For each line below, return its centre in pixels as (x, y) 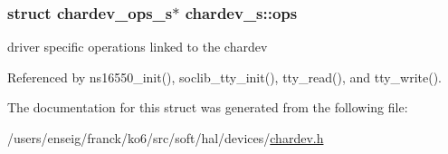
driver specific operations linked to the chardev (138, 47)
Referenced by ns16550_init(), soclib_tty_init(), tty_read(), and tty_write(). (225, 77)
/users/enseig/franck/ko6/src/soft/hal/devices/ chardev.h (166, 138)
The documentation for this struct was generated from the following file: (208, 107)
